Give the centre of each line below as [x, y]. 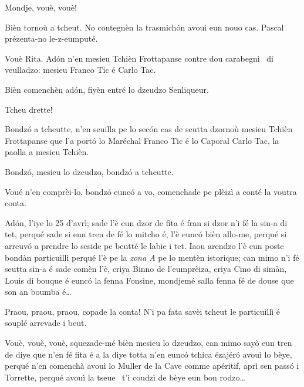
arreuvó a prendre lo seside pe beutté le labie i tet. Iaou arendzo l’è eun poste [144, 245]
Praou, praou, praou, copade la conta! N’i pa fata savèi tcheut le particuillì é [143, 311]
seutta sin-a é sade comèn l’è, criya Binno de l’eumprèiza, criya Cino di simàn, [146, 269]
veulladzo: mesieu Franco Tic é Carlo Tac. [80, 70]
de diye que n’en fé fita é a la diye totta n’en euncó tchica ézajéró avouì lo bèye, [148, 354]
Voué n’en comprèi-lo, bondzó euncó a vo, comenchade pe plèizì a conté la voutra [151, 191]
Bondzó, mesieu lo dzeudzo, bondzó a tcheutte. [89, 171]
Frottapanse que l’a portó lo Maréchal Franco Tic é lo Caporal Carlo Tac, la [142, 140]
